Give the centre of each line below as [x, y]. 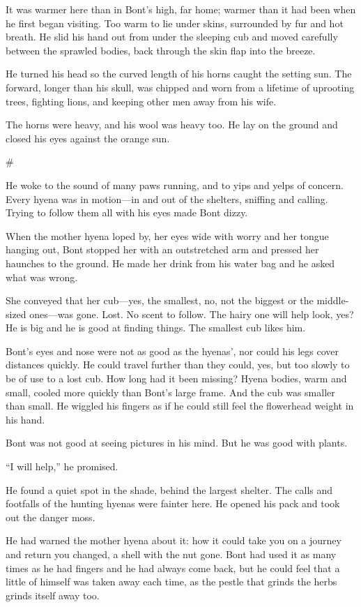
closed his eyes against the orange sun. [88, 138]
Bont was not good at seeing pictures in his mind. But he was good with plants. [177, 443]
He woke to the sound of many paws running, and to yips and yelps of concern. [175, 185]
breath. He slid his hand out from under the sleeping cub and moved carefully [172, 37]
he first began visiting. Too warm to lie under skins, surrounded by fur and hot [175, 23]
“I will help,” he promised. [62, 466]
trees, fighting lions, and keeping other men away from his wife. [141, 101]
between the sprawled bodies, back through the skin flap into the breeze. [161, 50]
